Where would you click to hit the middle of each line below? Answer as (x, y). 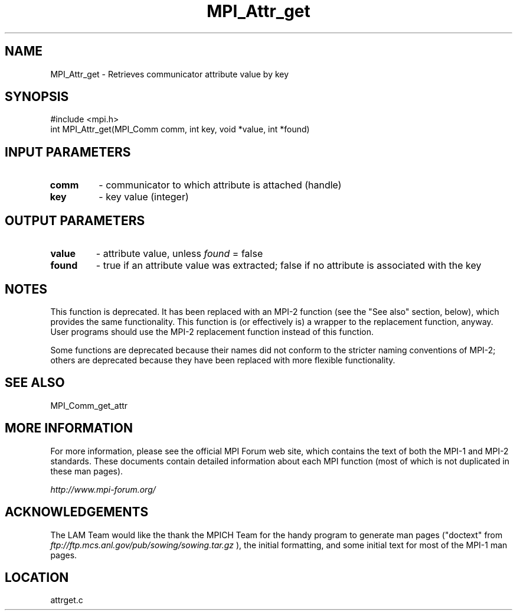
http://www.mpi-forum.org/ (103, 489)
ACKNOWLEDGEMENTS (77, 512)
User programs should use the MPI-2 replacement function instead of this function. (212, 331)
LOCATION (37, 577)
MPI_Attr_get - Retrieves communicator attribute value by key (170, 74)
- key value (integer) (144, 197)
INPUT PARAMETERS (68, 152)
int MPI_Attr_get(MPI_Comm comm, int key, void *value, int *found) (180, 129)
